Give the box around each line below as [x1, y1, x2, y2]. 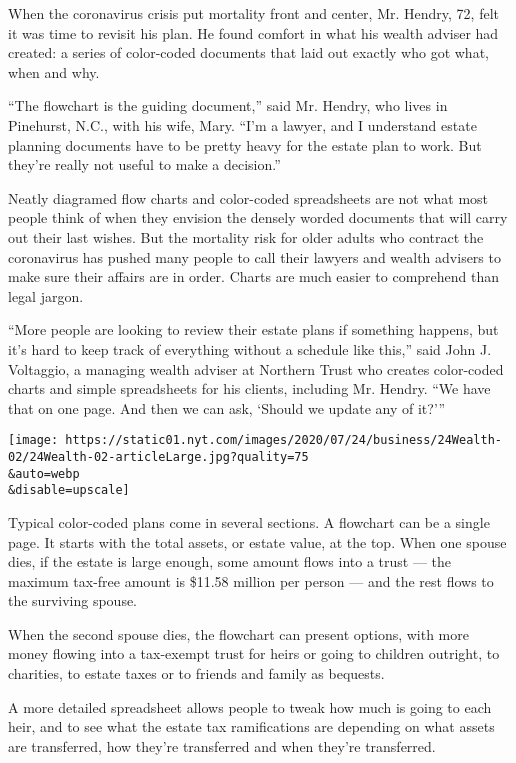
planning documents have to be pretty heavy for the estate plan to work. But [8, 134, 482, 155]
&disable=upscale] [8, 483, 130, 498]
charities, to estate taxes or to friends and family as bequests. [8, 663, 385, 684]
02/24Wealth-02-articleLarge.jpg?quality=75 [8, 449, 309, 464]
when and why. [8, 61, 100, 82]
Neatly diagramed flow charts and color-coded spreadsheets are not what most [8, 187, 489, 208]
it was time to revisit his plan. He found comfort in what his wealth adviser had [8, 22, 499, 43]
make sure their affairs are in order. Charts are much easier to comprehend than [8, 266, 500, 287]
